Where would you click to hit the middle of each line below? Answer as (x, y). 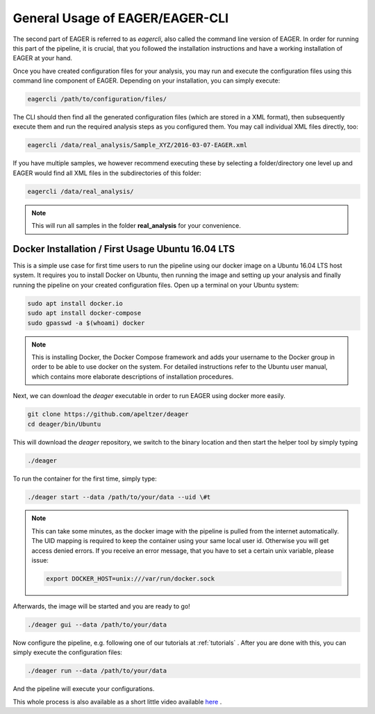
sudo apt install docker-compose (84, 313)
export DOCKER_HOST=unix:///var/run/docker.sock (131, 579)
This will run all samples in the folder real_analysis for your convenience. (136, 226)
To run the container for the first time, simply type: (85, 479)
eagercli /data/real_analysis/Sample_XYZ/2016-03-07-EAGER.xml (137, 145)
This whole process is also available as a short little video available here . (117, 701)
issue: (40, 561)
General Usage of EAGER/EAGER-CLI (121, 18)
